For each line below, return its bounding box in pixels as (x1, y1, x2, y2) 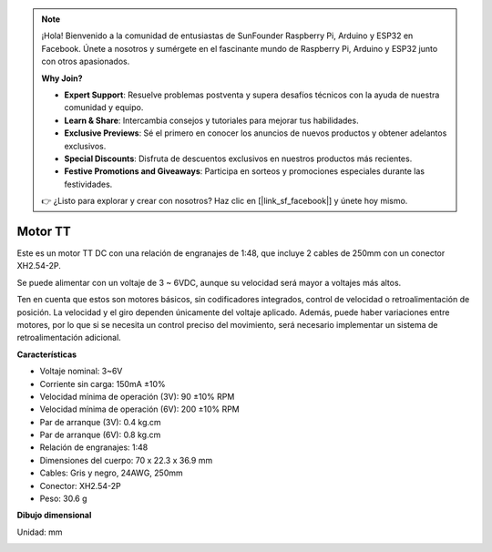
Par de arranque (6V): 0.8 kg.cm (39, 429, 161, 441)
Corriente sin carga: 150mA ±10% (39, 378, 166, 389)
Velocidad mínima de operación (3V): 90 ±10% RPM (39, 391, 235, 402)
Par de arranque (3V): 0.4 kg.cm (39, 416, 161, 427)
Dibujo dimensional (16, 510, 92, 521)
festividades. (64, 179, 113, 189)
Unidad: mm (16, 526, 63, 537)
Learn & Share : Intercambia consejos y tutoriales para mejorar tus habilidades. (64, 115, 359, 126)
